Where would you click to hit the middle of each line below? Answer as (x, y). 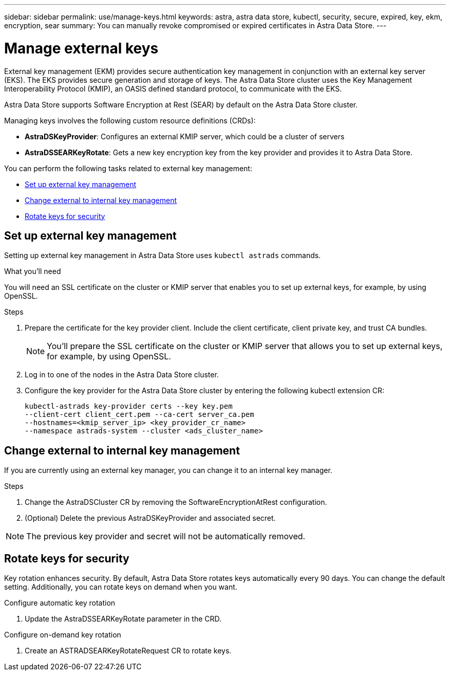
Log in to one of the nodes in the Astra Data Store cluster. (122, 375)
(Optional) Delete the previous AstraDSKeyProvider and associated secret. (150, 518)
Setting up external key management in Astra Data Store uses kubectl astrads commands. (163, 256)
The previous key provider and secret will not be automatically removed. (166, 536)
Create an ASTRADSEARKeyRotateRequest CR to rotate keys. (128, 651)
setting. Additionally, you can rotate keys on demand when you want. (121, 587)
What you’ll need (33, 271)
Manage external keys (81, 48)
